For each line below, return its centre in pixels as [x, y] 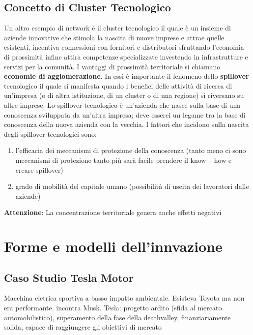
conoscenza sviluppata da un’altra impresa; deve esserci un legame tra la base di [125, 114]
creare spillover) [39, 169]
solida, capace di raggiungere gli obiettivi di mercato [83, 327]
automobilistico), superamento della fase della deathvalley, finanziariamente [117, 317]
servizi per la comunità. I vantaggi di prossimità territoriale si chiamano [112, 66]
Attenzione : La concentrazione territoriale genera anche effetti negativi [113, 212]
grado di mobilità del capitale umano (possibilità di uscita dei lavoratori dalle [132, 186]
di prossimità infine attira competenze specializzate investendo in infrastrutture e [126, 56]
